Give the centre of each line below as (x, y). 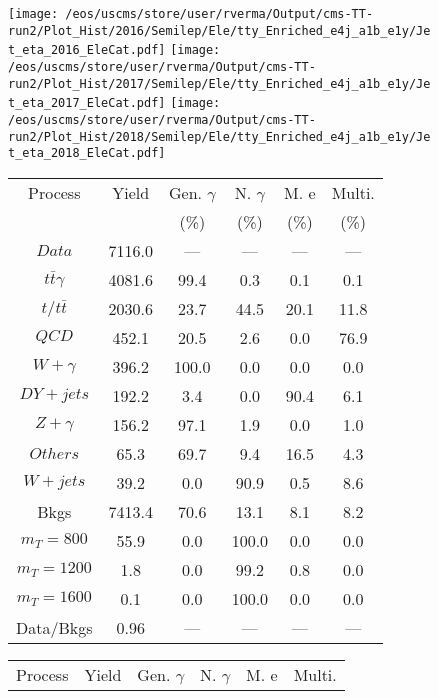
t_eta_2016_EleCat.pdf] (87, 50)
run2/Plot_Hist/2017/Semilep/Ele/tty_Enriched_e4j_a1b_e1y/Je (219, 83)
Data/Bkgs (54, 627)
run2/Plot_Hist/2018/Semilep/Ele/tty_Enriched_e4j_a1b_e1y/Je (219, 136)
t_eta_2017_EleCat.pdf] (87, 103)
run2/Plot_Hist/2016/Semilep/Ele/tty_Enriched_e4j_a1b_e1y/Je (219, 30)
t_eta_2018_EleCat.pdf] (87, 153)
